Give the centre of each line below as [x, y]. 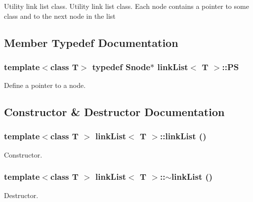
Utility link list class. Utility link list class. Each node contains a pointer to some [126, 6]
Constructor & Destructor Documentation [114, 112]
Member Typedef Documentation [91, 42]
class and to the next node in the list [60, 16]
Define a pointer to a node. [45, 85]
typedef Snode [121, 66]
